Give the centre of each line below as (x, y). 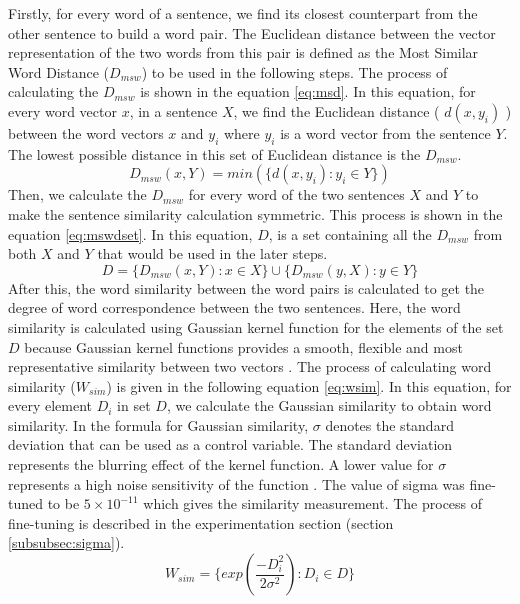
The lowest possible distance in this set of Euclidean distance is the (214, 153)
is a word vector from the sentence (385, 132)
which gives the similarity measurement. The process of (313, 503)
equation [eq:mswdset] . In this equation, (130, 233)
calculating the (53, 91)
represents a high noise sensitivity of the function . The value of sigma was (236, 483)
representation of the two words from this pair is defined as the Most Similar (243, 52)
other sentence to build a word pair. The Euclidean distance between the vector (252, 32)
